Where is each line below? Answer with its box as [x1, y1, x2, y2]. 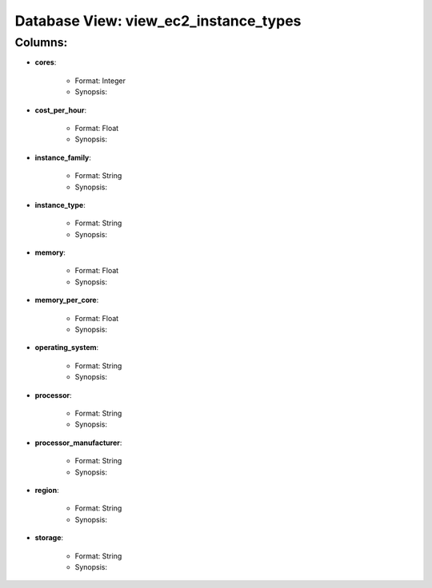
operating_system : [34, 343, 99, 352]
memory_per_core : [34, 296, 99, 305]
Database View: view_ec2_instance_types [14, 12, 302, 30]
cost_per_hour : [34, 105, 87, 115]
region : [34, 485, 59, 495]
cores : [34, 58, 57, 67]
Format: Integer [74, 76, 126, 85]
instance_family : [34, 153, 92, 162]
